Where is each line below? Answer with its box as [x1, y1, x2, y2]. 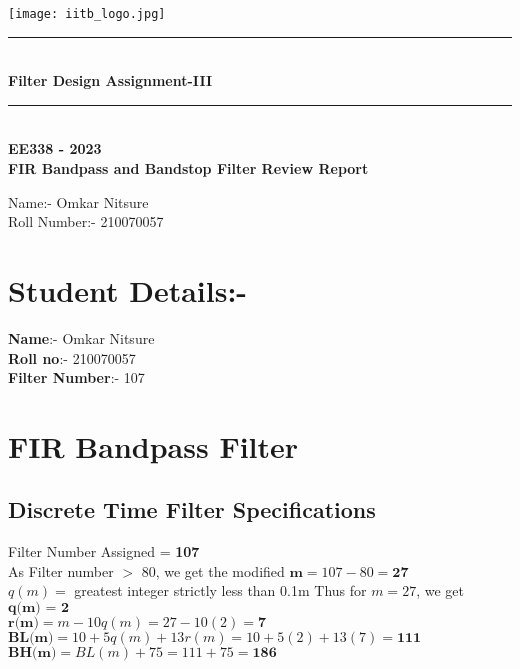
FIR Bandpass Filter [8, 425, 299, 466]
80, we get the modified [141, 560, 285, 581]
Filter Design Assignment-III [8, 70, 213, 91]
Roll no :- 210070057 [8, 347, 136, 368]
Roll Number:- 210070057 [8, 211, 164, 232]
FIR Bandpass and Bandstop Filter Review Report [8, 158, 369, 179]
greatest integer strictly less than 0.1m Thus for [74, 580, 367, 601]
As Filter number [8, 560, 114, 581]
